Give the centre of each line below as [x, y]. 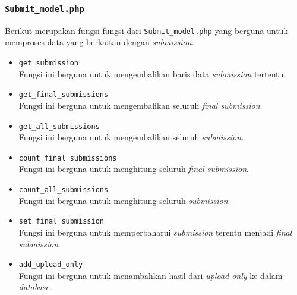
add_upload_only [51, 265]
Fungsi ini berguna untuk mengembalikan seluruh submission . [131, 137]
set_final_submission [61, 222]
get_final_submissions [64, 95]
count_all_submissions [64, 190]
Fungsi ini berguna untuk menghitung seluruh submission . [124, 200]
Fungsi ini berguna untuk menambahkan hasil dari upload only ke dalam [151, 275]
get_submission [49, 63]
